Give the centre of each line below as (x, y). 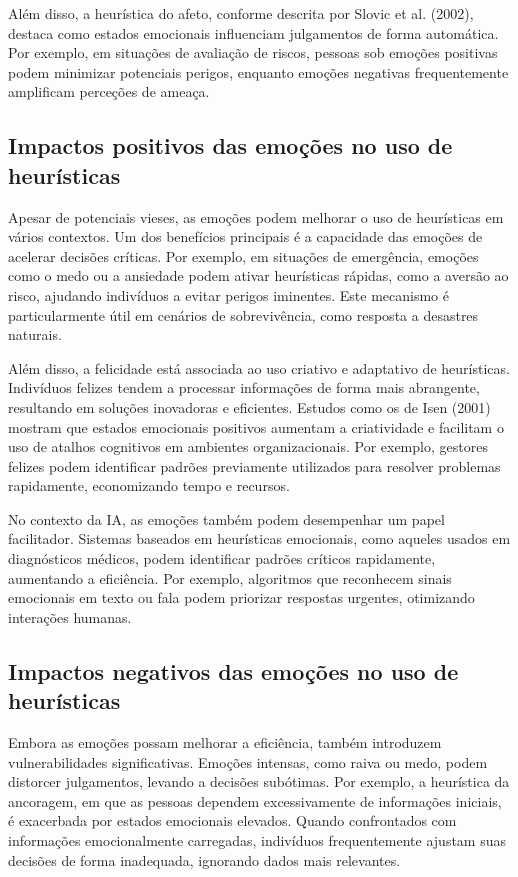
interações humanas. (70, 616)
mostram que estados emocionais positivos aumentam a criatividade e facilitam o (256, 426)
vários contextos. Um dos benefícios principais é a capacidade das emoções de (245, 236)
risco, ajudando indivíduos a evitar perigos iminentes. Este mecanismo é (228, 294)
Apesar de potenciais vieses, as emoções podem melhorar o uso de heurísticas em (256, 216)
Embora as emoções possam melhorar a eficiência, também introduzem (225, 742)
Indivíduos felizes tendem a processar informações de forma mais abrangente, (244, 387)
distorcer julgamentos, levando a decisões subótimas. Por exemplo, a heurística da (259, 781)
